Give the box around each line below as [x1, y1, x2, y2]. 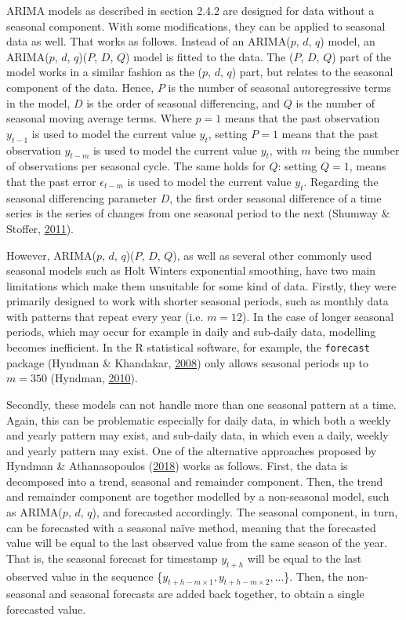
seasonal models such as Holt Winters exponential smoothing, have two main [6, 262, 376, 279]
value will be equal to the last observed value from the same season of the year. [6, 534, 387, 551]
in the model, [6, 94, 71, 111]
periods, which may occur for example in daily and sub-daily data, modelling [6, 323, 376, 340]
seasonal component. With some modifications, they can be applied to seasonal [6, 17, 386, 34]
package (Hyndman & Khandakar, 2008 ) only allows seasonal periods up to [6, 354, 369, 370]
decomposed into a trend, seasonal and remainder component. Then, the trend [6, 472, 383, 489]
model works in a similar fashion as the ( [6, 64, 203, 80]
